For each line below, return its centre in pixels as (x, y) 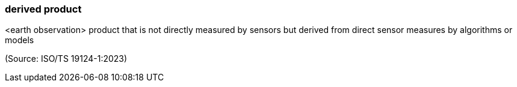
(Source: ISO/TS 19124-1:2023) (66, 59)
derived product (43, 9)
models (20, 40)
